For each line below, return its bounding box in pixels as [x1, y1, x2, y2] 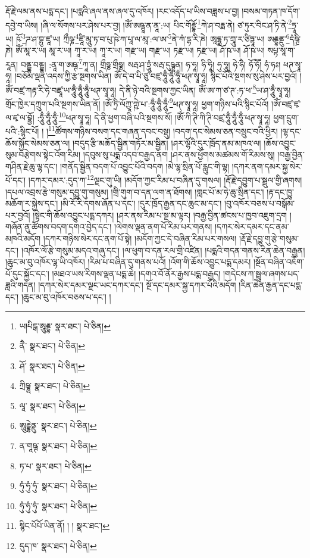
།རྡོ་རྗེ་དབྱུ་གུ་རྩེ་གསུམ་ [239, 232, 299, 244]
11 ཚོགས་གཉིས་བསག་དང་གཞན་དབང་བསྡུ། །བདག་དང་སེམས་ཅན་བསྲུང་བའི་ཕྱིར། [48, 123, 278, 137]
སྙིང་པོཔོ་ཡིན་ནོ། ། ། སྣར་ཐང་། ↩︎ [19, 519, 109, 532]
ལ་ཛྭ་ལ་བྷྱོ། [5, 111, 35, 123]
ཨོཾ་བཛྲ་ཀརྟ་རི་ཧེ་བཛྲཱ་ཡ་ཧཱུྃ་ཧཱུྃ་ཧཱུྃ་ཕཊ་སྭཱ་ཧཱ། [5, 83, 117, 96]
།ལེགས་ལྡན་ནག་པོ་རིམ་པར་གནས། [114, 220, 212, 233]
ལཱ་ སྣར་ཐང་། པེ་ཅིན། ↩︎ [19, 399, 86, 412]
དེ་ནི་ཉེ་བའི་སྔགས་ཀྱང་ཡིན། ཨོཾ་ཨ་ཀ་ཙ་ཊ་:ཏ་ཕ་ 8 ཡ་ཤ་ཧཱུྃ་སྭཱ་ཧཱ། [119, 82, 291, 96]
